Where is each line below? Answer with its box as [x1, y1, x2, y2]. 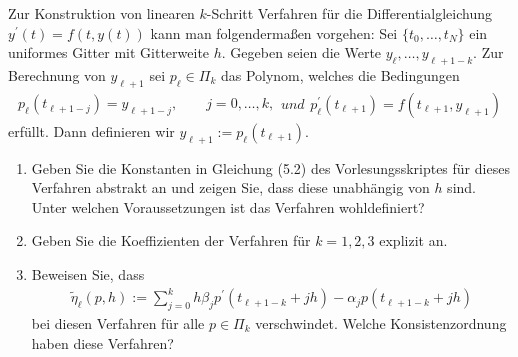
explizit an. [379, 230, 448, 251]
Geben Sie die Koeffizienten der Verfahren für [31, 230, 311, 251]
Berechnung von [8, 64, 106, 85]
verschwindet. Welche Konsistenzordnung [255, 312, 507, 333]
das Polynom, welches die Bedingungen [220, 64, 460, 85]
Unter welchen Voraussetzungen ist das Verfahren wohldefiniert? [31, 196, 425, 217]
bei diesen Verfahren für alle [31, 312, 205, 333]
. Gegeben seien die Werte [221, 42, 382, 63]
